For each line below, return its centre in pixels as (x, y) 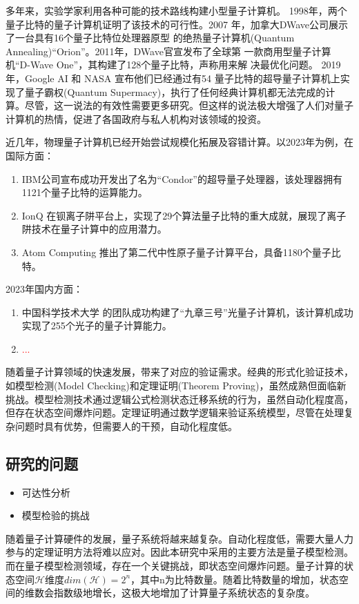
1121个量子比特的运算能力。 (85, 192)
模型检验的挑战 (56, 515)
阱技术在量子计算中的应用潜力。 (94, 229)
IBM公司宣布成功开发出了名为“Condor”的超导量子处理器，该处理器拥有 (182, 178)
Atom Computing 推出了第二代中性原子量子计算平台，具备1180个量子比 (181, 252)
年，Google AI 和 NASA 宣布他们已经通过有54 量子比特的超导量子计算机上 (173, 78)
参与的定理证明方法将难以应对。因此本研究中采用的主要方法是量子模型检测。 (179, 552)
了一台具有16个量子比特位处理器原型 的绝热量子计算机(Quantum (150, 38)
